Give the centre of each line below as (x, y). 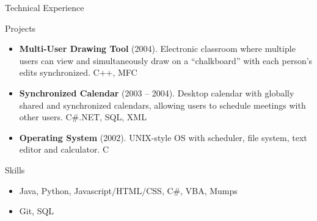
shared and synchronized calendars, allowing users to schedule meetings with (162, 105)
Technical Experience (45, 7)
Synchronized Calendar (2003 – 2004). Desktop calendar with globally (157, 92)
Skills (15, 169)
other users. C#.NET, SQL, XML (83, 117)
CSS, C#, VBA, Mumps (192, 190)
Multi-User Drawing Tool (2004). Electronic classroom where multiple (157, 49)
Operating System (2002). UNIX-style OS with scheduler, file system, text (163, 137)
